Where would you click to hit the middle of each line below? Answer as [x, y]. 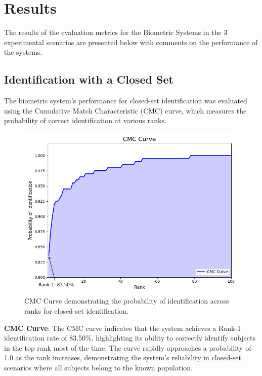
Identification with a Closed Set [89, 79]
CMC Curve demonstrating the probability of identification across [127, 301]
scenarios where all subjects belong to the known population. [98, 368]
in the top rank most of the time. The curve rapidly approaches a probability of [128, 347]
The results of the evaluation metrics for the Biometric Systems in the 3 [116, 32]
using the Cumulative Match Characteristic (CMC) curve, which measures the [125, 110]
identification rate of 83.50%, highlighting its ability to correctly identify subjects [130, 338]
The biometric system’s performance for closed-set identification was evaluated [126, 101]
